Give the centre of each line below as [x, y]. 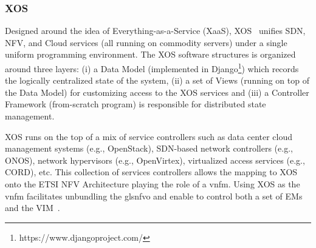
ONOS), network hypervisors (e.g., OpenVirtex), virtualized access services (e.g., [155, 160]
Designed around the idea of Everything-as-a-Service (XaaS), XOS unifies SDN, [155, 31]
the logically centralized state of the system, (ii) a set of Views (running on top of [157, 80]
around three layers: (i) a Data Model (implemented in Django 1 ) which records [152, 68]
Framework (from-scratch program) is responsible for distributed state [136, 104]
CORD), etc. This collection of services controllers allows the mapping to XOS [151, 172]
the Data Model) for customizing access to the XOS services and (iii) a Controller [157, 92]
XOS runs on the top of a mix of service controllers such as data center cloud [149, 136]
